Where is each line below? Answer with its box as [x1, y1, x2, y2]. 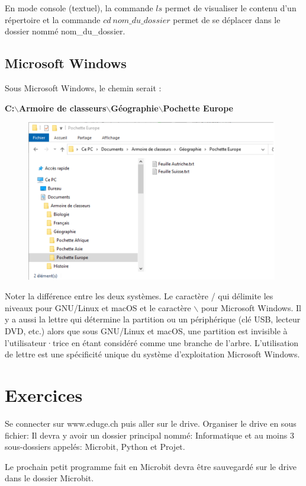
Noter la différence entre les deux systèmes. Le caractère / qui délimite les [5, 290, 273, 302]
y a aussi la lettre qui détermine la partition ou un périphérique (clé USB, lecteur [5, 313, 301, 325]
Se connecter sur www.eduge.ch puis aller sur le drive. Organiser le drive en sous [5, 417, 297, 429]
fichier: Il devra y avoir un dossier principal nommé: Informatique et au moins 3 [5, 429, 294, 441]
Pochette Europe [163, 101, 233, 114]
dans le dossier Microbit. [5, 472, 94, 484]
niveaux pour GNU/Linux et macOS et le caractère [5, 301, 191, 314]
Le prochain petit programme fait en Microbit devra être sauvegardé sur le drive [5, 460, 297, 472]
